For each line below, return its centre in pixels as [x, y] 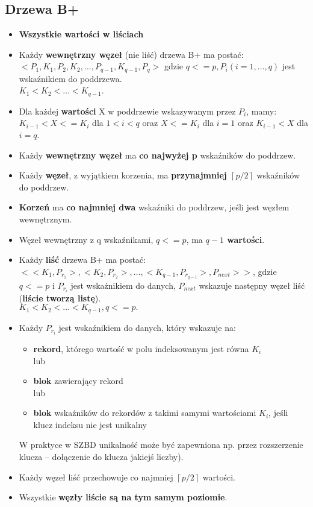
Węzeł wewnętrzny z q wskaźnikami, [86, 239]
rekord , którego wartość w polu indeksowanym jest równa [141, 348]
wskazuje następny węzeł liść [252, 285]
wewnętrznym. [45, 219]
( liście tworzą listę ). [60, 298]
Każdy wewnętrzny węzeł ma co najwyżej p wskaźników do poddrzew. [157, 155]
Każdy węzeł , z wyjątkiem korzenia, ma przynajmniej [123, 175]
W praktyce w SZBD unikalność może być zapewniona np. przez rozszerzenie [161, 445]
